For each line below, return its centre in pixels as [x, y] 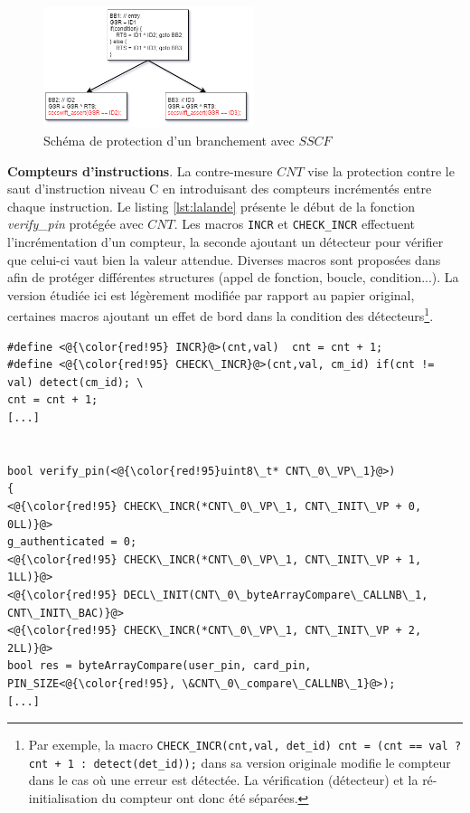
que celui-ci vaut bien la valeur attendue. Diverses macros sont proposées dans [224, 259]
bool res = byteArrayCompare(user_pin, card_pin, [160, 666]
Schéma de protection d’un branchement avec [169, 140]
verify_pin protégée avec [75, 224]
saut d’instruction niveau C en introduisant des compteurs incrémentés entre [220, 189]
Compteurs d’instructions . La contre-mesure [140, 170]
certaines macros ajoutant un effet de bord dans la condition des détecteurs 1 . [221, 315]
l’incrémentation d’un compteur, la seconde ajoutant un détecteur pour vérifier [226, 242]
